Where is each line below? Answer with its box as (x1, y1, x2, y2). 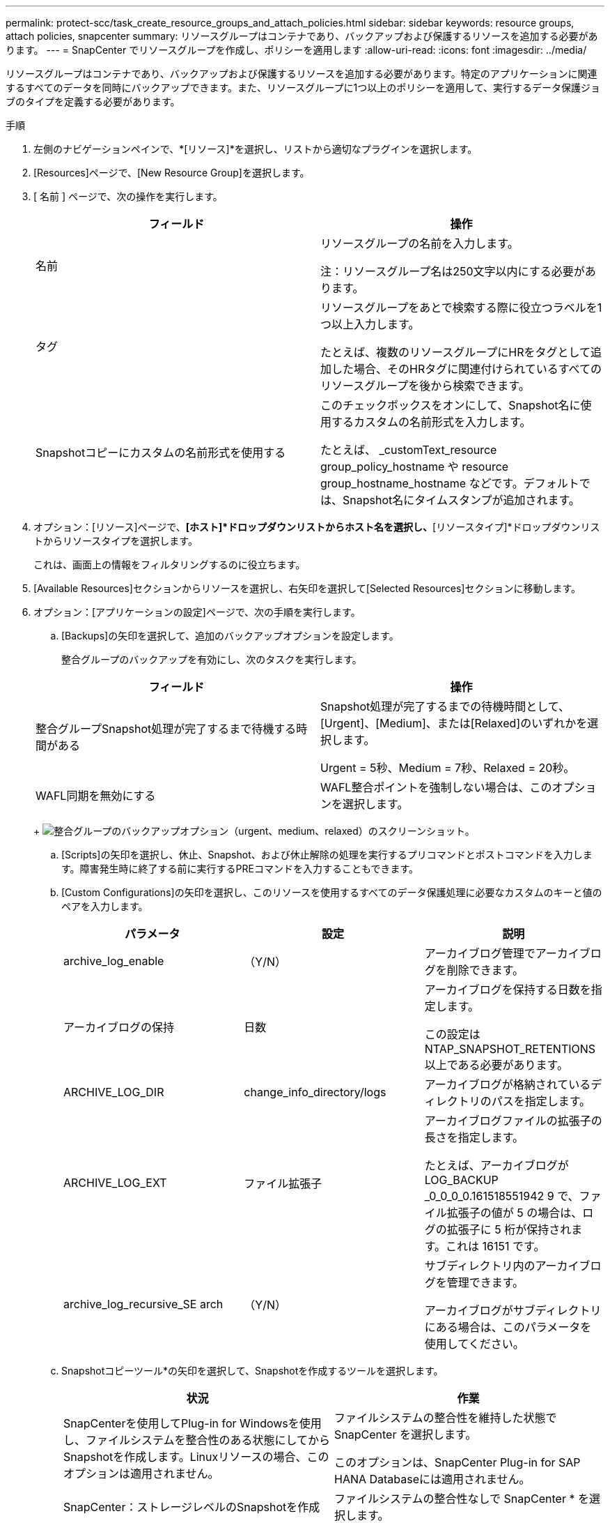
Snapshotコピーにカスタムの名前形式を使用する (36, 446, 286, 460)
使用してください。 (424, 1337, 524, 1351)
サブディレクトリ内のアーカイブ (424, 1259, 591, 1273)
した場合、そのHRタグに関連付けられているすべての (331, 362, 602, 376)
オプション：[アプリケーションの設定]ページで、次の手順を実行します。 (33, 606, 361, 618)
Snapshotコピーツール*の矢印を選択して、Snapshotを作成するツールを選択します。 (61, 1365, 444, 1377)
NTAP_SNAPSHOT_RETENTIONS (424, 1042, 596, 1056)
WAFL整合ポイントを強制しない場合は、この (320, 780, 552, 794)
